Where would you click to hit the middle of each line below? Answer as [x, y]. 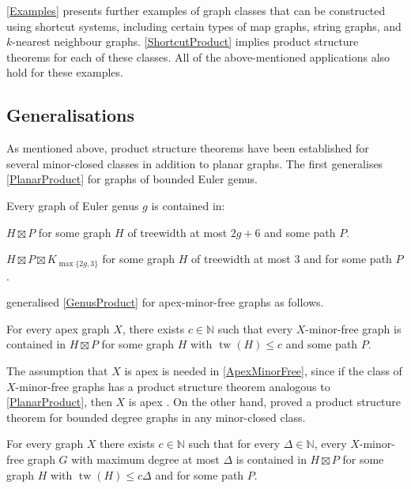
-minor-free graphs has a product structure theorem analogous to [173, 386]
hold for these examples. [65, 72]
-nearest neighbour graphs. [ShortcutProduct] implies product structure [185, 41]
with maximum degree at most [145, 459]
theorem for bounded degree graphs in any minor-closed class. [156, 417]
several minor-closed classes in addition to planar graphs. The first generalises [195, 163]
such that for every [234, 444]
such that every [255, 328]
